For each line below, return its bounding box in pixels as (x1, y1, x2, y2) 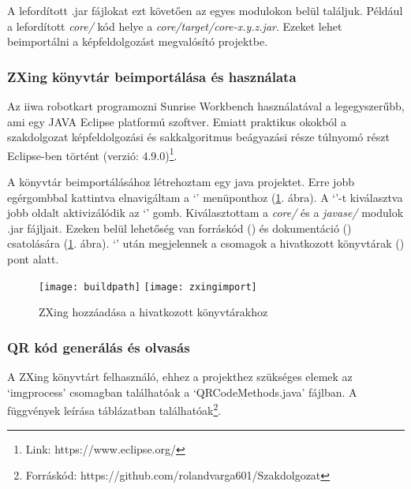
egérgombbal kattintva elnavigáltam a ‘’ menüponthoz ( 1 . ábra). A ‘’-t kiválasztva (7, 189, 403, 205)
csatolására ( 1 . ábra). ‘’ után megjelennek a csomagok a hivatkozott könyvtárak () (7, 235, 405, 252)
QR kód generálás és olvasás (7, 337, 190, 356)
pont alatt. (7, 251, 59, 267)
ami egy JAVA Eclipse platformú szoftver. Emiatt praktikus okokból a (7, 113, 346, 129)
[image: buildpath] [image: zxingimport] (39, 281, 257, 293)
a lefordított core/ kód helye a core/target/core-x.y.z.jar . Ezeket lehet (7, 17, 342, 34)
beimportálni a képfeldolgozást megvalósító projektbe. (7, 33, 268, 50)
